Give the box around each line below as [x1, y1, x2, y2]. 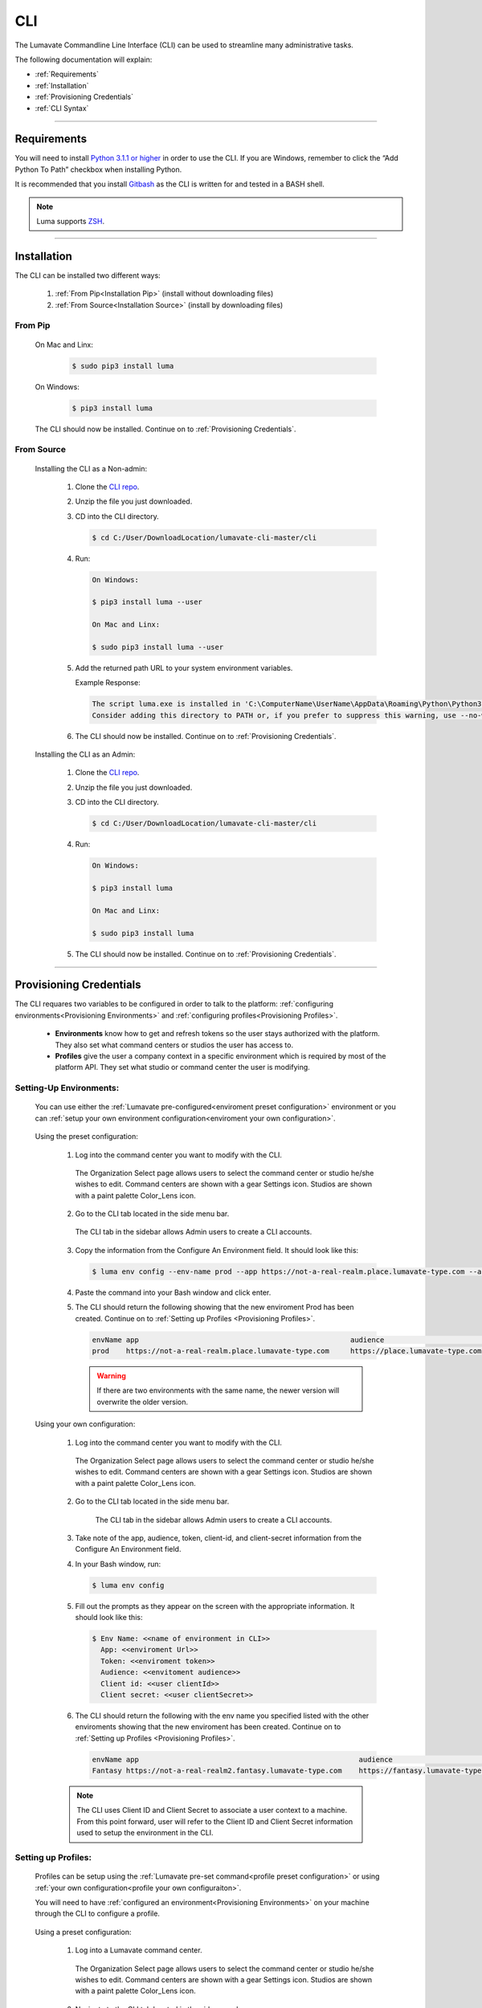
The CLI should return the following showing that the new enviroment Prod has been [75, 1302, 354, 1312]
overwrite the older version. [96, 1397, 189, 1406]
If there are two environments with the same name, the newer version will [96, 1386, 340, 1395]
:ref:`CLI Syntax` [35, 103, 89, 112]
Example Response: [75, 678, 141, 688]
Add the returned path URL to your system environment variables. [75, 663, 293, 672]
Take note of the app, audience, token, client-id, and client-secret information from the [75, 1533, 361, 1542]
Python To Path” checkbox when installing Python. [14, 165, 182, 174]
